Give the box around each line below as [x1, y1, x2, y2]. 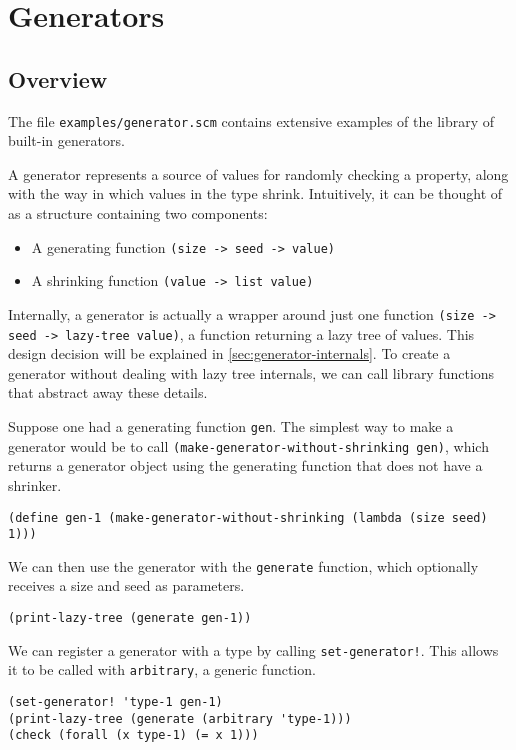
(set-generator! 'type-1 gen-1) [8, 695, 223, 710]
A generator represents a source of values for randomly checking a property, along [8, 163, 509, 184]
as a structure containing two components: [8, 203, 268, 224]
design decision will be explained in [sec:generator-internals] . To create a [8, 343, 451, 364]
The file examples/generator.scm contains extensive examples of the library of [8, 110, 495, 131]
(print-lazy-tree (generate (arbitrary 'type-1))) [8, 711, 352, 726]
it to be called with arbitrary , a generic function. [8, 659, 316, 680]
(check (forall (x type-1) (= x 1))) [8, 728, 259, 743]
